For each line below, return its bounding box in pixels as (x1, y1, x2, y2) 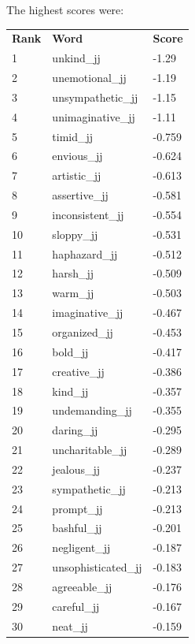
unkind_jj (52, 50, 101, 66)
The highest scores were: (6, 2, 124, 17)
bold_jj (52, 343, 89, 359)
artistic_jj (52, 167, 101, 184)
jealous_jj (52, 460, 101, 477)
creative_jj (52, 363, 105, 379)
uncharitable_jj (52, 441, 127, 458)
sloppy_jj (52, 225, 98, 242)
